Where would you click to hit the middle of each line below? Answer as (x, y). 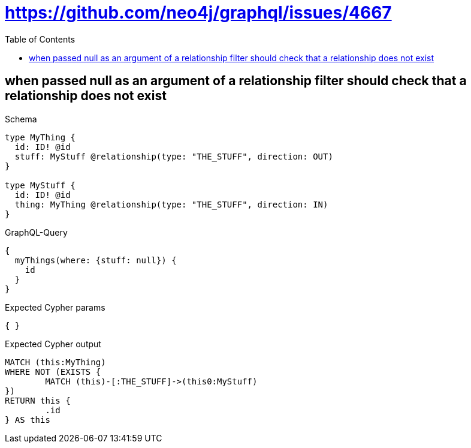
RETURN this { (38, 400)
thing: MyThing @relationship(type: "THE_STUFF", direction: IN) (171, 204)
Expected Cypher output (53, 344)
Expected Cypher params (55, 307)
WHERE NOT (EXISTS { (53, 372)
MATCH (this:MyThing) (55, 362)
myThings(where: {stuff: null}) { (96, 260)
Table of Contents (40, 39)
